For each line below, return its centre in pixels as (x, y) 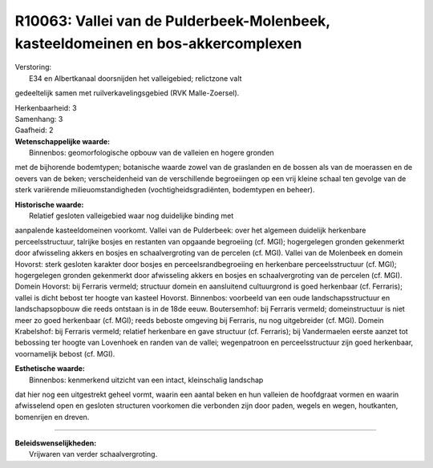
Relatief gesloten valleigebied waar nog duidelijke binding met (132, 216)
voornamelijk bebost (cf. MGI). (65, 353)
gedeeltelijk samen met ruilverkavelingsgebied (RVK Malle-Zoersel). (127, 93)
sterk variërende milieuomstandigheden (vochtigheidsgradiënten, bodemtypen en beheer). (165, 190)
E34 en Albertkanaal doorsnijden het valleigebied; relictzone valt (136, 78)
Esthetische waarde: (50, 369)
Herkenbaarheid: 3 (46, 107)
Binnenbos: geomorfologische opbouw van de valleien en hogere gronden (152, 153)
